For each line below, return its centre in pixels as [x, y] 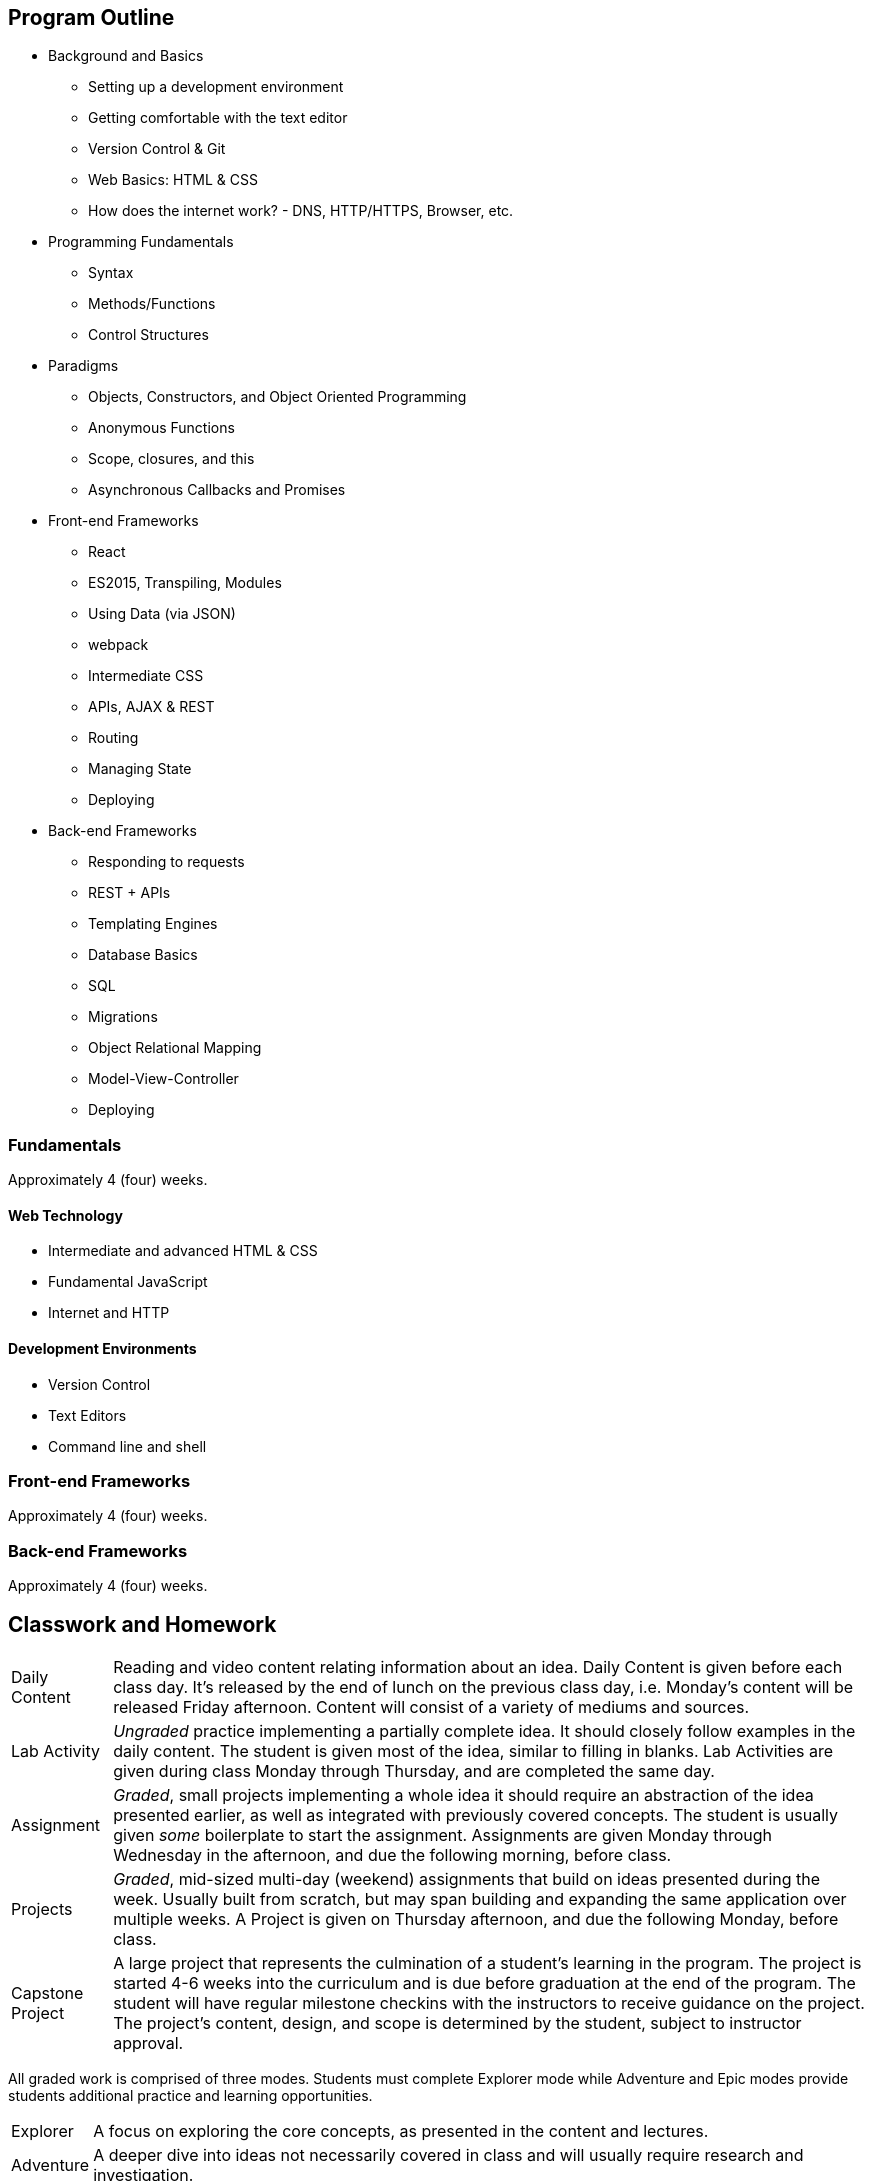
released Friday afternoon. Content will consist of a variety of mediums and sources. [431, 1706]
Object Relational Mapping [175, 1048]
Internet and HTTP [109, 1313]
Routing [113, 738]
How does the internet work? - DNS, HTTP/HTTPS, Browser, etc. [301, 211]
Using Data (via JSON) [162, 614]
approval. [148, 2042]
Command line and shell [127, 1446]
